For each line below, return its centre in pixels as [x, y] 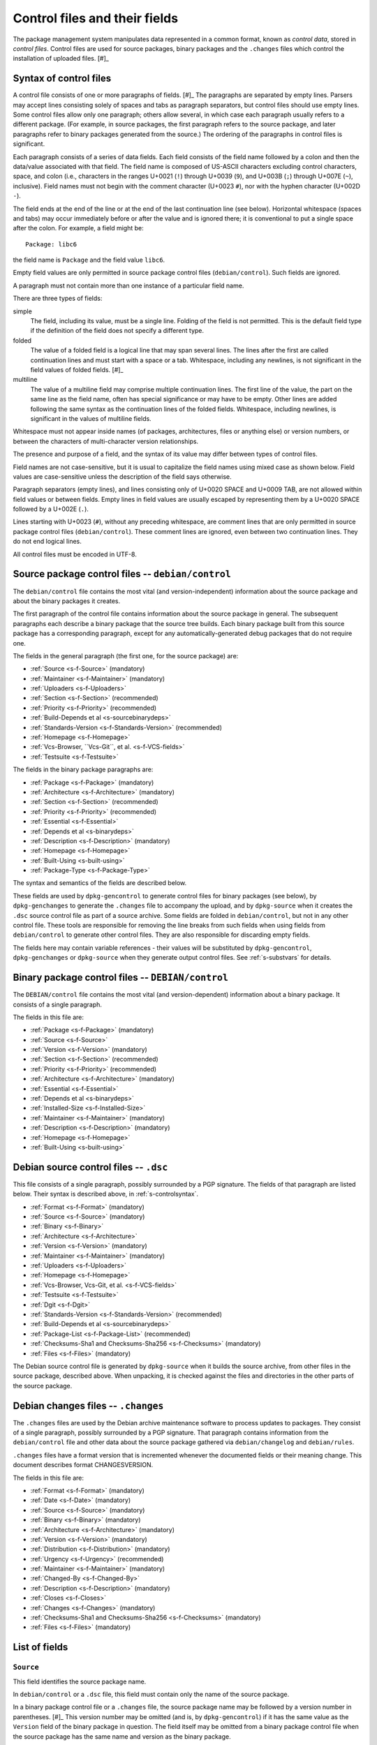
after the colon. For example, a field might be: [79, 228]
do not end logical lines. [47, 542]
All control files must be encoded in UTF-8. [75, 554]
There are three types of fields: [58, 298]
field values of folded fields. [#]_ [77, 370]
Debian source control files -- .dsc [90, 1167]
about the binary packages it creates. [67, 601]
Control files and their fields [95, 18]
